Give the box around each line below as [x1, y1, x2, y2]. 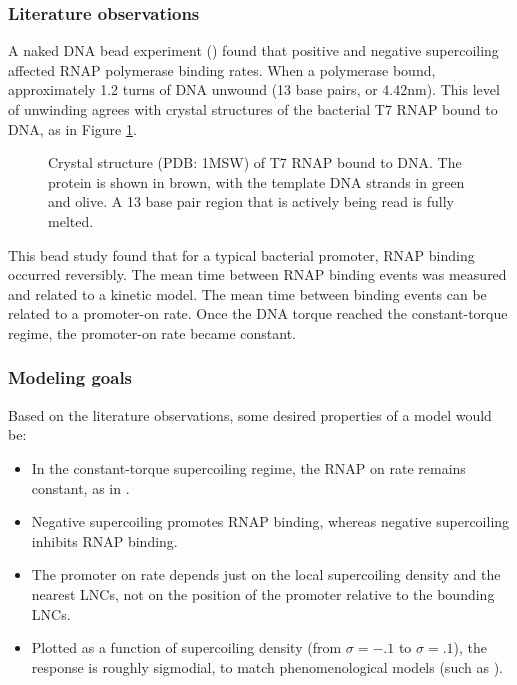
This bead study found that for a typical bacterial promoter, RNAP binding [8, 244, 475, 265]
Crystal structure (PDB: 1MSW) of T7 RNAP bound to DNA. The [48, 152, 462, 173]
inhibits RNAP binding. [31, 530, 178, 551]
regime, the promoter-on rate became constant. [8, 322, 296, 343]
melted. [48, 210, 94, 231]
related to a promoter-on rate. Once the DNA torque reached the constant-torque [8, 303, 508, 324]
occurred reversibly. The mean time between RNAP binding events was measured [8, 264, 507, 285]
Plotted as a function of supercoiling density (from [31, 637, 342, 658]
